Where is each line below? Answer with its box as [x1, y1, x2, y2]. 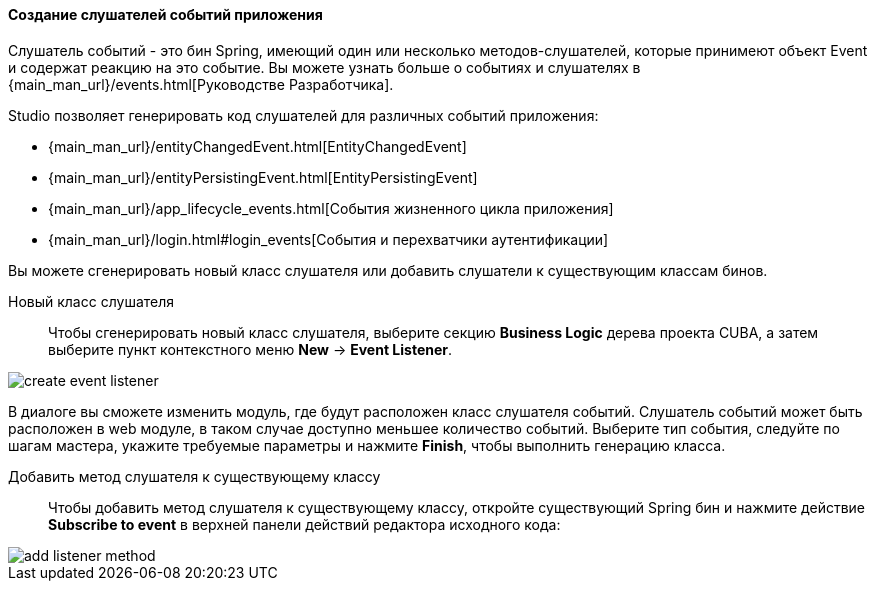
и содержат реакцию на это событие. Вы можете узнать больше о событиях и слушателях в [8, 58, 641, 76]
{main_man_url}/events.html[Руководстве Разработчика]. [8, 75, 394, 93]
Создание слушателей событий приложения [8, 6, 323, 23]
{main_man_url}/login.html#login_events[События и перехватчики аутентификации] [48, 230, 609, 248]
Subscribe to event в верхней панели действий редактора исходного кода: [48, 515, 561, 533]
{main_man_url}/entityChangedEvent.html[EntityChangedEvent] [48, 137, 467, 155]
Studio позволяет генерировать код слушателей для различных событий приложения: [8, 106, 599, 124]
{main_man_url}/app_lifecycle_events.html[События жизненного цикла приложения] [48, 199, 614, 217]
